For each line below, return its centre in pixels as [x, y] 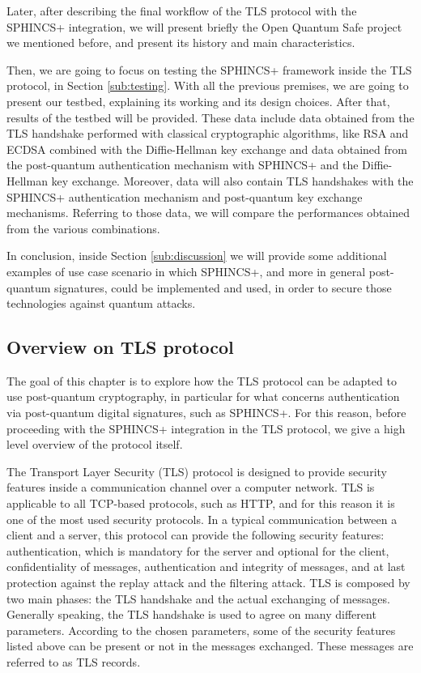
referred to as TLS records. [74, 661]
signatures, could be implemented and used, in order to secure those [223, 287]
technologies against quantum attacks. [101, 303]
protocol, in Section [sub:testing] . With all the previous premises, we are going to [208, 85]
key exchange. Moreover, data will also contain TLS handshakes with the [232, 180]
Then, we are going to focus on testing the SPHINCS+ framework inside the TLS [209, 69]
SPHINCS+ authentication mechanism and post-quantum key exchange [185, 196]
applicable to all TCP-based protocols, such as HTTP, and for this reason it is [201, 503]
